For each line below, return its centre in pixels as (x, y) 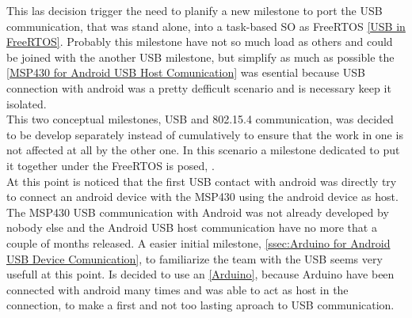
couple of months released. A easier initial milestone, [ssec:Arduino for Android (198, 242)
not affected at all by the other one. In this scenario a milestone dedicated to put (203, 150)
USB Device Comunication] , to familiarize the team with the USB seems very (195, 258)
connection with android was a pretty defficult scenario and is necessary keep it (199, 87)
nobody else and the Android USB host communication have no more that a (192, 227)
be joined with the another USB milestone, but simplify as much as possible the (200, 57)
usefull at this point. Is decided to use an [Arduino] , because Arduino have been (200, 274)
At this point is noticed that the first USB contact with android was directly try (202, 181)
